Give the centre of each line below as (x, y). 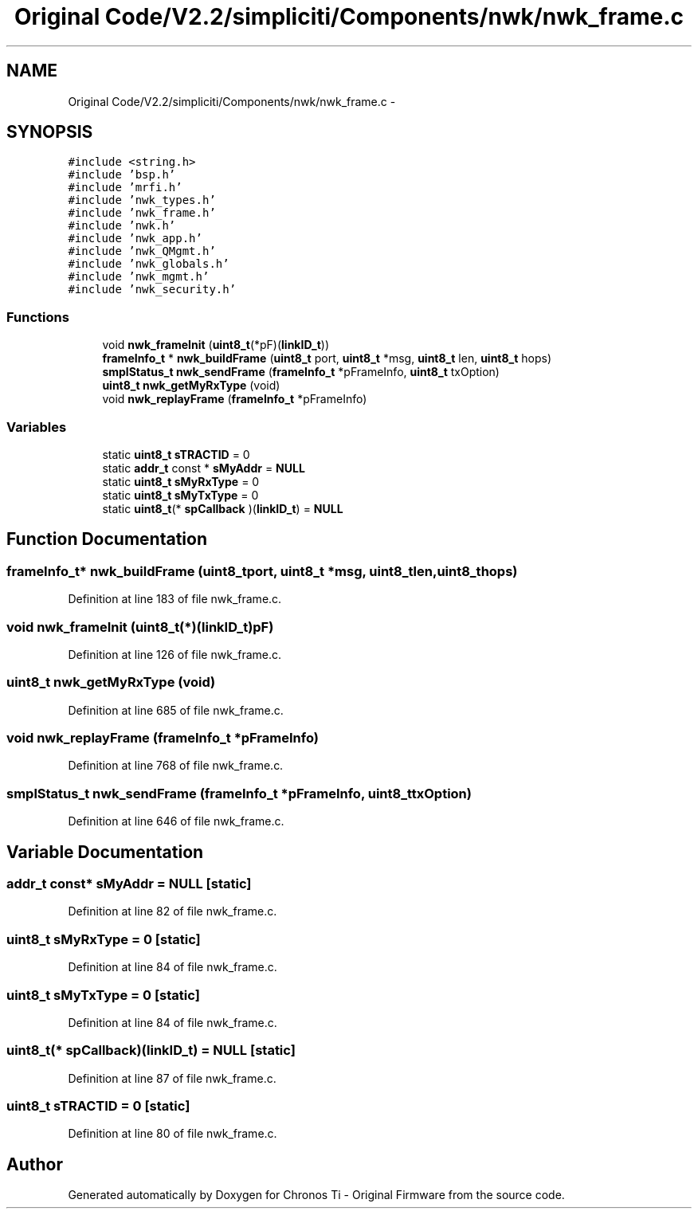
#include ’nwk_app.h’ (135, 239)
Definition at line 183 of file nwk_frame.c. (175, 599)
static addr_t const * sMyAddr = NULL (204, 468)
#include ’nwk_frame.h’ (142, 213)
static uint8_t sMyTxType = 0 (180, 495)
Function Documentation (107, 539)
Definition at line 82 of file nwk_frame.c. (173, 911)
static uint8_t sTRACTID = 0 (176, 454)
